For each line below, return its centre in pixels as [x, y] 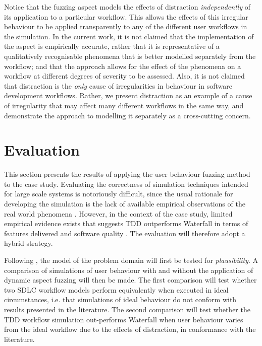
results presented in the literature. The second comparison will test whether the [127, 309]
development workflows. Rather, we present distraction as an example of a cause [128, 95]
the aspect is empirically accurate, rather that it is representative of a [112, 46]
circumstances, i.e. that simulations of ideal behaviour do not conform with [120, 299]
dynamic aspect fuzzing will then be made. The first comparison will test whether [130, 280]
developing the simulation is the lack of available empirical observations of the [125, 204]
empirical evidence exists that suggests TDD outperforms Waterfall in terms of [126, 223]
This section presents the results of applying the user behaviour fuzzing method [127, 174]
